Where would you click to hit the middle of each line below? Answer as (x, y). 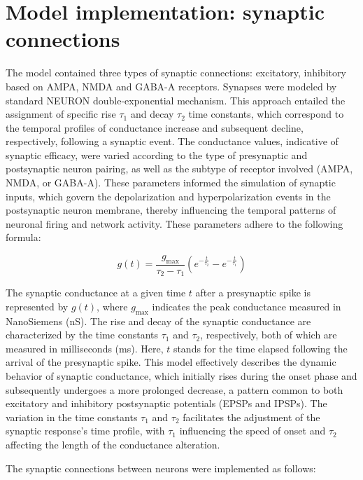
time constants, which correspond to (266, 114)
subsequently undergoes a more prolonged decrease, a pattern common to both (175, 389)
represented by (37, 306)
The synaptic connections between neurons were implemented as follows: (161, 468)
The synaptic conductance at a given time (96, 293)
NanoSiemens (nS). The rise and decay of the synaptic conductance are (158, 321)
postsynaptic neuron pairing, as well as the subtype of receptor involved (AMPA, (179, 169)
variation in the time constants (72, 417)
